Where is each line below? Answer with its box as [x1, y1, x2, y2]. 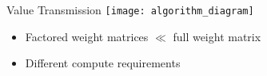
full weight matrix [173, 28, 261, 44]
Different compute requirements [25, 55, 181, 71]
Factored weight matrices [25, 28, 149, 44]
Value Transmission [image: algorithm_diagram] [6, 2, 254, 17]
